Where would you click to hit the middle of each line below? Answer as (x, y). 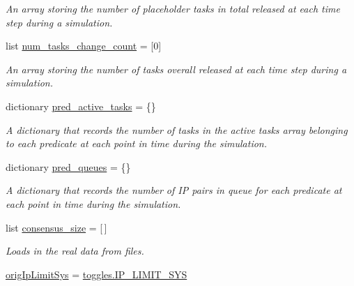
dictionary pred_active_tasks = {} (81, 106)
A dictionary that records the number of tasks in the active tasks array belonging (177, 129)
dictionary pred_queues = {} (68, 166)
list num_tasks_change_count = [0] (84, 46)
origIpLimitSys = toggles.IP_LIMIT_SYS (97, 274)
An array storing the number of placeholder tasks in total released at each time (173, 8)
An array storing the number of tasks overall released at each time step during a (176, 69)
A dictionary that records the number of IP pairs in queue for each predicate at (174, 190)
